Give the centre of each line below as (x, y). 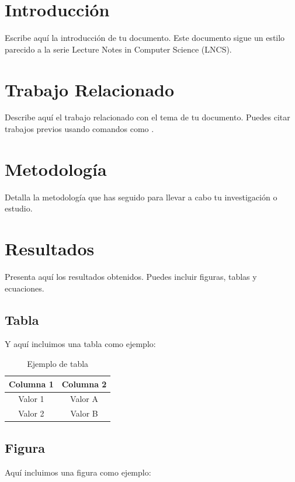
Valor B (84, 413)
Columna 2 (84, 384)
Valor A (84, 399)
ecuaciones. (25, 288)
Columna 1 (31, 384)
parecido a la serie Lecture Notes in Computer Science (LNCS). (118, 49)
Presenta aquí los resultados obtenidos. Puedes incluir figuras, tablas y (131, 277)
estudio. (19, 208)
